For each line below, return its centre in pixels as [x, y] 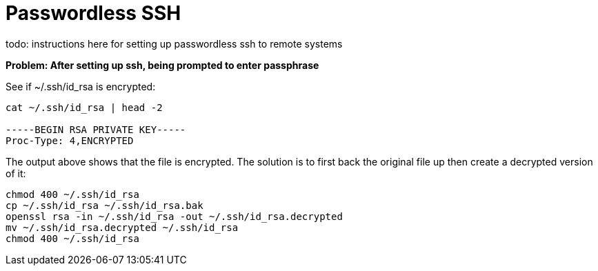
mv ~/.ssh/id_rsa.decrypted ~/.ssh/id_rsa [122, 227]
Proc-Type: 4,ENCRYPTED [70, 140]
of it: [16, 173]
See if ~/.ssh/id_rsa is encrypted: [81, 86]
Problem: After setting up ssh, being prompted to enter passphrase [162, 65]
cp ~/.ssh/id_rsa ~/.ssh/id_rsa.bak [104, 205]
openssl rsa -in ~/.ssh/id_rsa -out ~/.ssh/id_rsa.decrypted [174, 216]
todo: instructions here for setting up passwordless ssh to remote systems [174, 43]
